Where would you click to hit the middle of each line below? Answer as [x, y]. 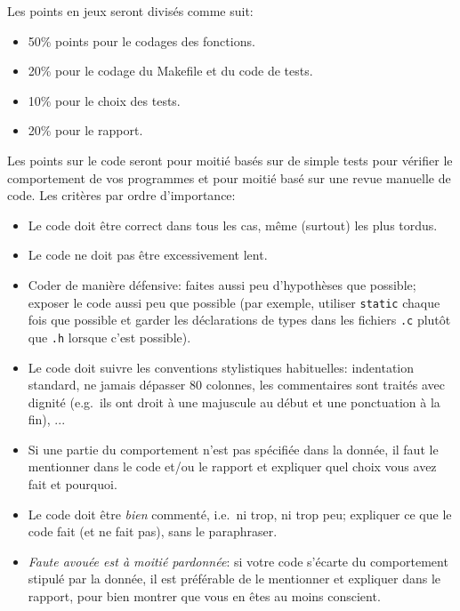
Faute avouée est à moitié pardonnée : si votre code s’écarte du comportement [238, 561]
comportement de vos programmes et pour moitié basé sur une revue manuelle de [229, 177]
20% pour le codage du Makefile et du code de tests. [170, 71]
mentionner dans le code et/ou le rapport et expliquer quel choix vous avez [232, 466]
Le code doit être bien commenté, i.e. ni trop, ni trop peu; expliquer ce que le [240, 514]
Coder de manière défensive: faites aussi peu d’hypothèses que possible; [222, 284]
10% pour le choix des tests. [104, 100]
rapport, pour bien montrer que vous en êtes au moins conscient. [204, 596]
